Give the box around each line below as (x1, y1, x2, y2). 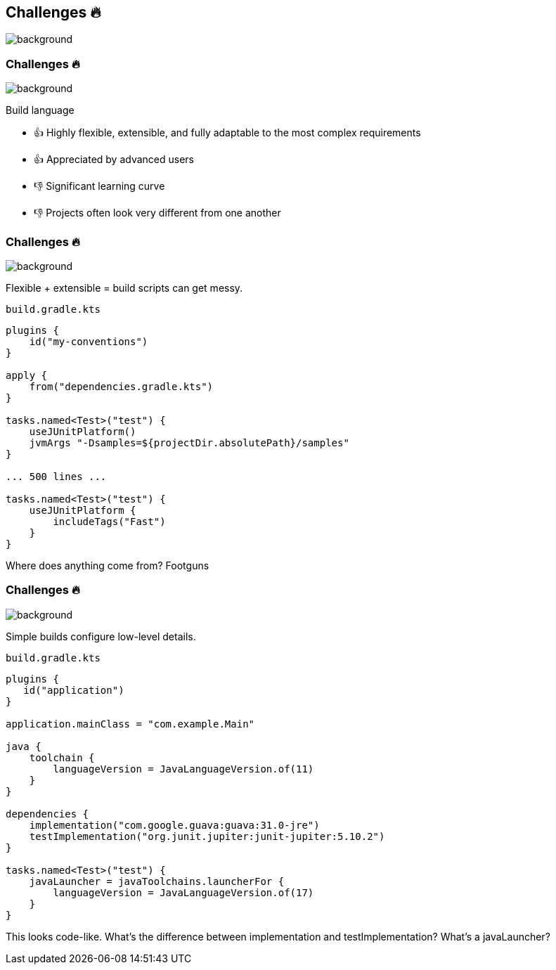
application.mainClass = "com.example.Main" (6, 718, 255, 730)
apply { (6, 369, 48, 381)
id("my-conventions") (29, 335, 148, 347)
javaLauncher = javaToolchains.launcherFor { (29, 875, 285, 887)
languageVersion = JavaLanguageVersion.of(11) (53, 763, 314, 775)
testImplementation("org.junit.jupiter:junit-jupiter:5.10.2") (29, 830, 385, 842)
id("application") (23, 684, 124, 696)
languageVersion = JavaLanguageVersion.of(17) (53, 886, 314, 898)
